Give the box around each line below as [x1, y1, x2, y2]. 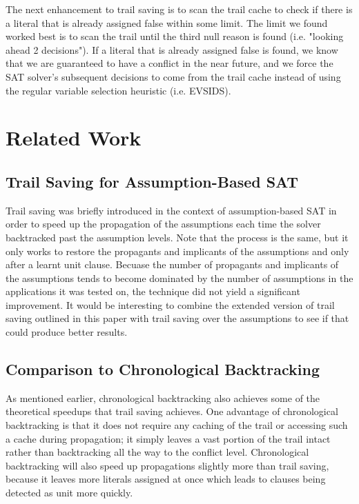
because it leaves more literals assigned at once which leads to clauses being [6, 472, 326, 486]
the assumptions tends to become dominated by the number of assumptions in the [6, 270, 353, 285]
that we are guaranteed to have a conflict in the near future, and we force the [6, 56, 333, 70]
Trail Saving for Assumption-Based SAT [6, 170, 299, 192]
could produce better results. [6, 325, 128, 339]
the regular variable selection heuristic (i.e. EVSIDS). [6, 83, 231, 97]
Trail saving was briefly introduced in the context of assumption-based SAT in [6, 203, 337, 217]
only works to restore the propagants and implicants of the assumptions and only [6, 243, 349, 258]
